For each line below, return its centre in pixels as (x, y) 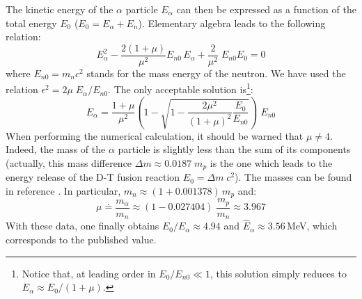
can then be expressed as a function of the (266, 9)
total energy (31, 23)
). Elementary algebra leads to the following (232, 23)
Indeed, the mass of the (56, 149)
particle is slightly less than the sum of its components (234, 149)
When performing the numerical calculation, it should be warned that (155, 135)
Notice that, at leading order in (89, 273)
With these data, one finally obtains (82, 226)
